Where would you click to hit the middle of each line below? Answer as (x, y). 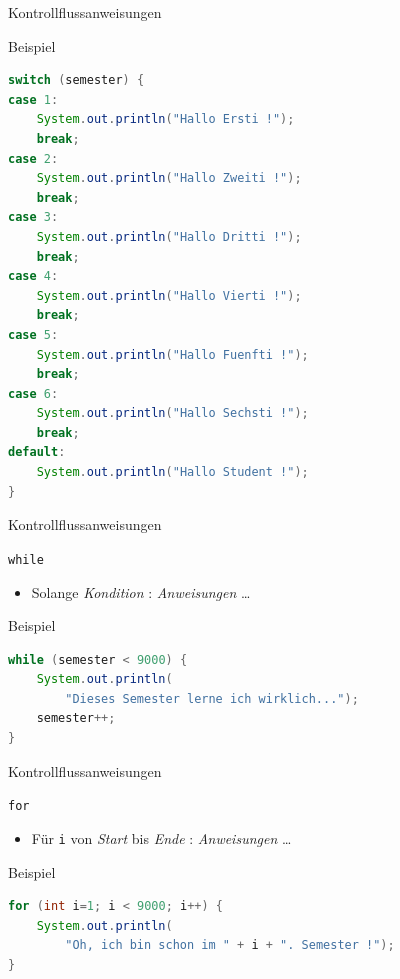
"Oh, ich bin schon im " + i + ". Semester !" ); (230, 945)
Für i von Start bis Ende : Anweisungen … (161, 837)
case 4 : (33, 276)
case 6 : (33, 393)
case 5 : (33, 334)
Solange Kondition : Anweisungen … (141, 591)
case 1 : (33, 99)
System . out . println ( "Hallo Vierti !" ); (169, 295)
